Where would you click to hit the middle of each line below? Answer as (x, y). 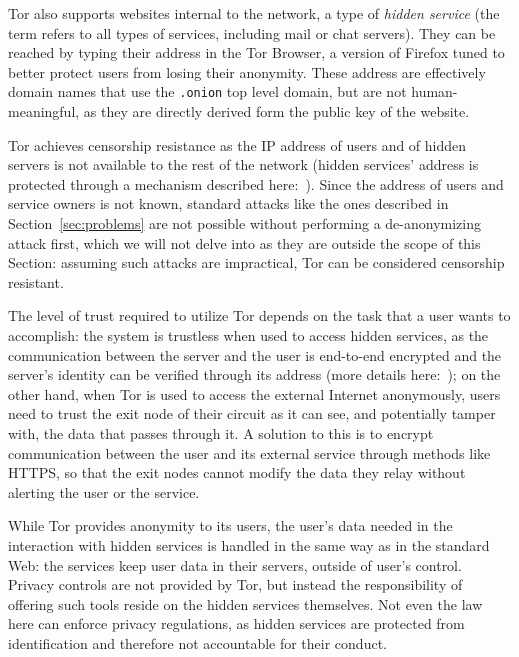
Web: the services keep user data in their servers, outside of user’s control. (235, 564)
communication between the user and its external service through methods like (249, 452)
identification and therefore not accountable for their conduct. (197, 642)
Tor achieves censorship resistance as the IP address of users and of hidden (237, 144)
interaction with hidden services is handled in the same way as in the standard (249, 544)
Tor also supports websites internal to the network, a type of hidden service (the (254, 13)
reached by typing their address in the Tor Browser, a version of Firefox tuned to (256, 52)
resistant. (36, 281)
